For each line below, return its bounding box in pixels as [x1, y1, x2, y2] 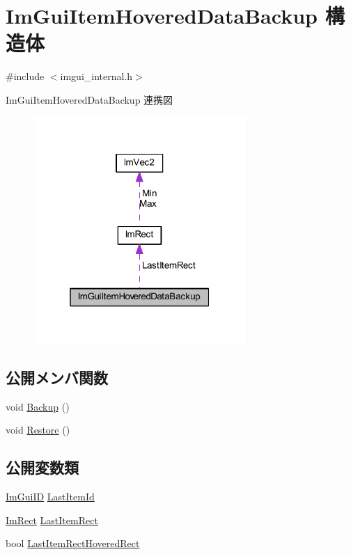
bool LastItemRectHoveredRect [6, 536, 140, 551]
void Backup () [6, 399, 70, 413]
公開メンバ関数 [6, 366, 108, 388]
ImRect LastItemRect [6, 512, 98, 527]
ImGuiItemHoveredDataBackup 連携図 [6, 92, 173, 106]
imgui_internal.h [60, 69, 133, 84]
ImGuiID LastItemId [6, 489, 95, 504]
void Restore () [6, 422, 70, 437]
